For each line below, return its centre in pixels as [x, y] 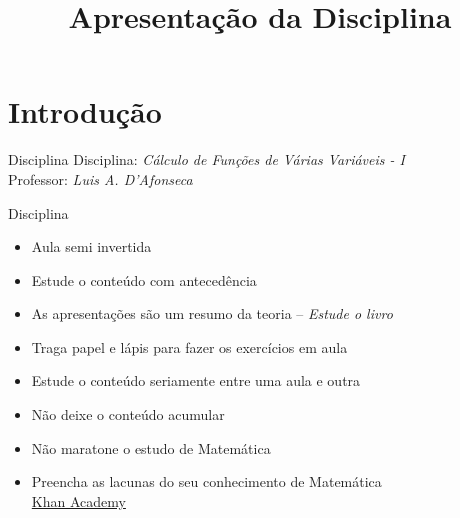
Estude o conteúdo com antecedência [144, 279]
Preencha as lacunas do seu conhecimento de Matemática [206, 481]
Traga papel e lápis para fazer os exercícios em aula [189, 346]
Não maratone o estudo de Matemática [151, 447]
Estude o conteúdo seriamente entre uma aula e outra [196, 380]
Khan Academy [78, 500]
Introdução [85, 111]
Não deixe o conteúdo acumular [128, 414]
